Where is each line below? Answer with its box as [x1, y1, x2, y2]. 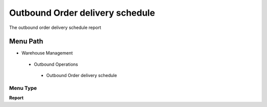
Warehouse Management [21, 50, 73, 56]
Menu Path [9, 37, 44, 46]
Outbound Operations [34, 61, 79, 67]
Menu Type [9, 85, 37, 91]
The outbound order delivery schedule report [9, 25, 101, 30]
